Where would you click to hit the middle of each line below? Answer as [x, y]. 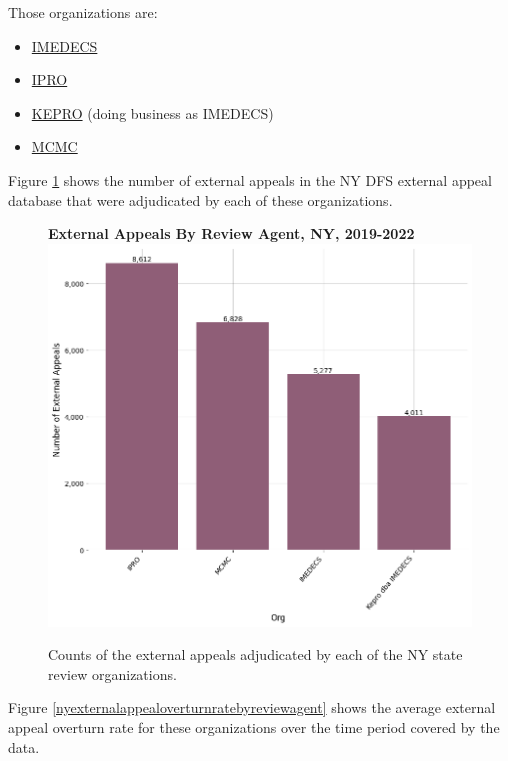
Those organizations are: [83, 12]
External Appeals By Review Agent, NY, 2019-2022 [231, 233]
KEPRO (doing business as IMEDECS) [152, 112]
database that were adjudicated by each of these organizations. [200, 199]
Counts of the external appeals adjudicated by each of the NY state [255, 654]
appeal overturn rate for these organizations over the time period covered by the [254, 727]
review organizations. [112, 673]
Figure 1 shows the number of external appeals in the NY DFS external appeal [250, 179]
